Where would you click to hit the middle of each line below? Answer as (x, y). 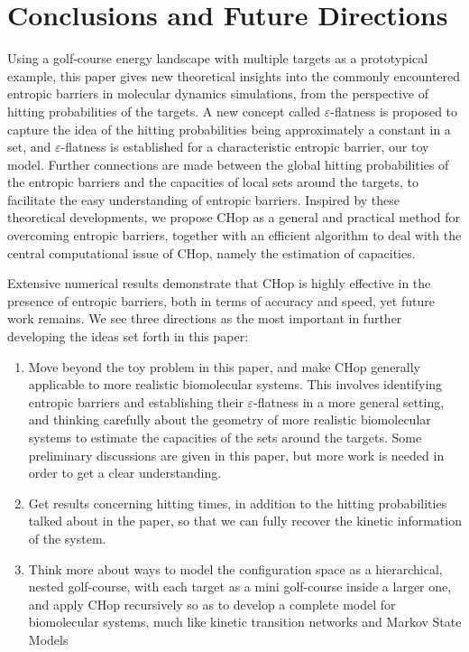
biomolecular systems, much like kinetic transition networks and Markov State (245, 622)
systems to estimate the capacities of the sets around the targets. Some (225, 437)
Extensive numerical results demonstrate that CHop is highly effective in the (219, 283)
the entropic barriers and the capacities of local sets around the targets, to (213, 182)
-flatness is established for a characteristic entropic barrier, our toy (245, 147)
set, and (29, 147)
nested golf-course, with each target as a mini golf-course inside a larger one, (240, 587)
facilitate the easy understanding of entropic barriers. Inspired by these (204, 199)
